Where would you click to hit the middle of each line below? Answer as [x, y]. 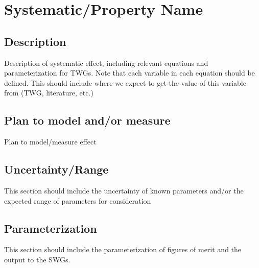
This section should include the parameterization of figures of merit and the [123, 249]
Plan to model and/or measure [87, 120]
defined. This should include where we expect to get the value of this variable [125, 82]
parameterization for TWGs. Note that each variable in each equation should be [129, 73]
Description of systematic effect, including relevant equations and [106, 63]
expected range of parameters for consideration [78, 200]
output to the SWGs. [37, 259]
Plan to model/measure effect [50, 142]
